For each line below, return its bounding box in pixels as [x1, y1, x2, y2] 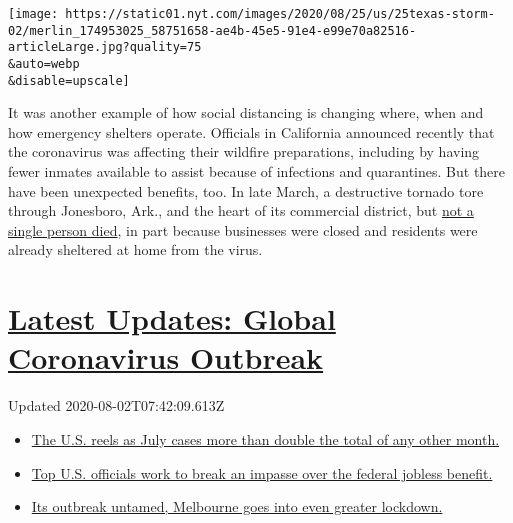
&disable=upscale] [8, 73, 130, 88]
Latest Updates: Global [8, 298, 336, 339]
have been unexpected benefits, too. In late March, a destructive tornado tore [8, 180, 484, 201]
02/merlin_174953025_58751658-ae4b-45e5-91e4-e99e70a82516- [8, 23, 417, 38]
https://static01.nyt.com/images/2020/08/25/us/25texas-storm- [65, 7, 495, 21]
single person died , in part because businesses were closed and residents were [8, 219, 478, 240]
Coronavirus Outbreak [8, 337, 324, 378]
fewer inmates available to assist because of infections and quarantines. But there [8, 161, 506, 182]
